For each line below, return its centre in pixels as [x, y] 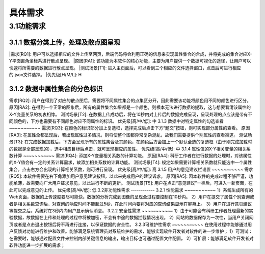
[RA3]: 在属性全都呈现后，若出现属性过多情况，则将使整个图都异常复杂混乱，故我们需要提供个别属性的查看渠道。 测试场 [131, 135]
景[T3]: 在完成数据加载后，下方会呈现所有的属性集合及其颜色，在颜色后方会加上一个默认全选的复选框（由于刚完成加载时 [131, 142]
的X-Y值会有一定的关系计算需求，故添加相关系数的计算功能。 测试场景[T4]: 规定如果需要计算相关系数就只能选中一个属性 [131, 162]
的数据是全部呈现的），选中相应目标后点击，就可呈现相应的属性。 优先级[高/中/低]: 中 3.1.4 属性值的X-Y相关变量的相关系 [130, 149]
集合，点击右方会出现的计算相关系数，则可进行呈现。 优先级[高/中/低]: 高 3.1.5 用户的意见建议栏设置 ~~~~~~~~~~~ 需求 [131, 169]
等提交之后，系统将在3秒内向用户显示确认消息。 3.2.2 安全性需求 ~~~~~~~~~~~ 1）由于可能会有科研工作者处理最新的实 [131, 211]
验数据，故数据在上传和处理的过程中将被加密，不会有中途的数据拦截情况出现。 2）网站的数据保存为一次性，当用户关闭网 [131, 218]
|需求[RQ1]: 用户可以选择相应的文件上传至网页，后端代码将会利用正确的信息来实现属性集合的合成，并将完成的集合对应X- [131, 54]
